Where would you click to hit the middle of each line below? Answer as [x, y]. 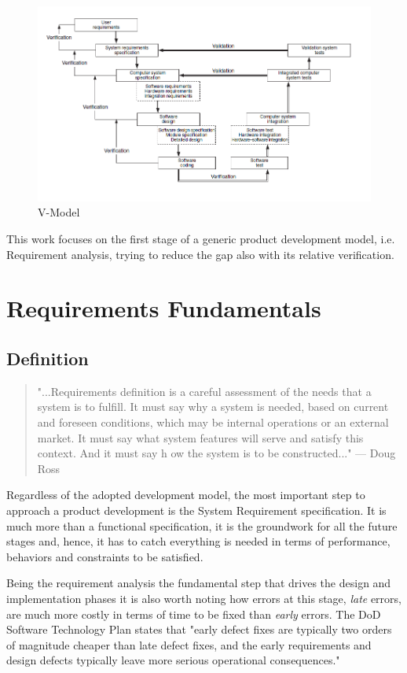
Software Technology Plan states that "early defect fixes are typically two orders [199, 629]
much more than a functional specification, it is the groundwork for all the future [202, 525]
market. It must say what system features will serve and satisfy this [200, 437]
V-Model [59, 212]
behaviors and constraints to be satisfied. [105, 556]
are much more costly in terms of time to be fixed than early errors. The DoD [194, 614]
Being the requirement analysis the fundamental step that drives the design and [199, 583]
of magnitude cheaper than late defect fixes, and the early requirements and [189, 644]
